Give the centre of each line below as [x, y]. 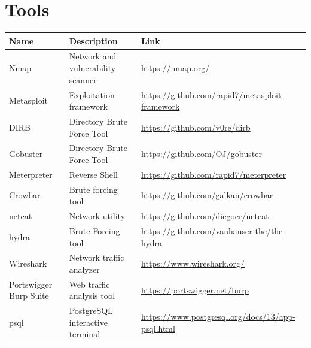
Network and [93, 56]
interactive [88, 322]
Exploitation [92, 94]
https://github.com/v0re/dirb [196, 127]
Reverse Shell [93, 174]
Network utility [97, 216]
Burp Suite [29, 296]
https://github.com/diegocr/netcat [205, 216]
